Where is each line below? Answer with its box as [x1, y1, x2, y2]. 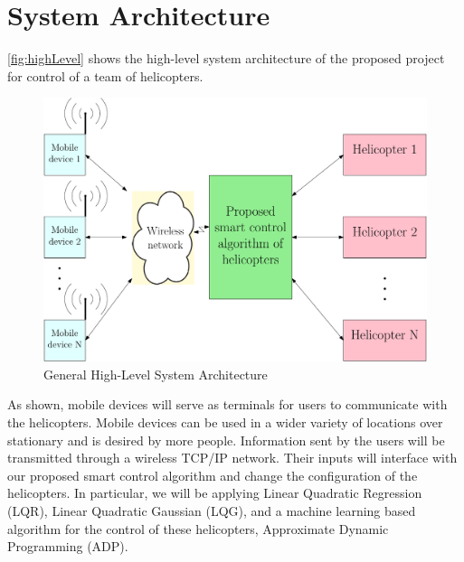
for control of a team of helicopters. [7, 66, 204, 85]
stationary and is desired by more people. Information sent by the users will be [7, 430, 445, 449]
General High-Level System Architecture [43, 364, 268, 383]
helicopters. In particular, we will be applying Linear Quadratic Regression [7, 483, 422, 502]
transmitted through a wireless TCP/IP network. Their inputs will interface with [7, 448, 458, 467]
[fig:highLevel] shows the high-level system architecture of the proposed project [7, 49, 445, 68]
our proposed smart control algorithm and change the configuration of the [7, 465, 418, 484]
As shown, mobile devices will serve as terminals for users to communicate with [7, 395, 448, 414]
